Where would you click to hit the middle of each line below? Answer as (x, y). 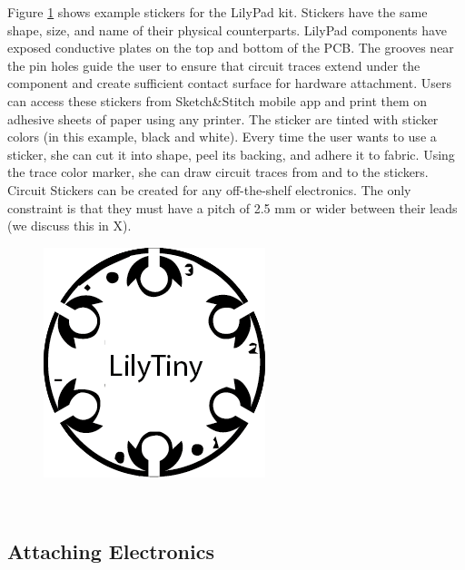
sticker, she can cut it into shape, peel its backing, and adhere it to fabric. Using (231, 154)
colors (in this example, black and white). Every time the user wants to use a (222, 137)
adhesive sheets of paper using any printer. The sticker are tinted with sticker (223, 118)
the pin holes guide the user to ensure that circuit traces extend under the (214, 65)
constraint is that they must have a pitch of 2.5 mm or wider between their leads (232, 207)
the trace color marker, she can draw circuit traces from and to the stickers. (218, 172)
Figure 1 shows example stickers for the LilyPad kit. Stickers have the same (218, 12)
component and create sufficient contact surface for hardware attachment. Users (229, 83)
